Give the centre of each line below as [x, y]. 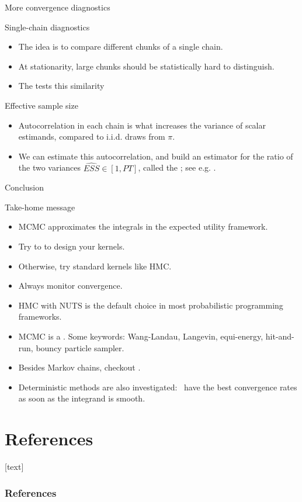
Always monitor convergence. [70, 285]
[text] [14, 466]
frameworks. [40, 316]
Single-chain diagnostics [47, 27]
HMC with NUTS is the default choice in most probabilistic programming [151, 305]
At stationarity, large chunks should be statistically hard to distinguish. [146, 66]
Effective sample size [41, 105]
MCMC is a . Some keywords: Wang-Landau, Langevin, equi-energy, [141, 336]
